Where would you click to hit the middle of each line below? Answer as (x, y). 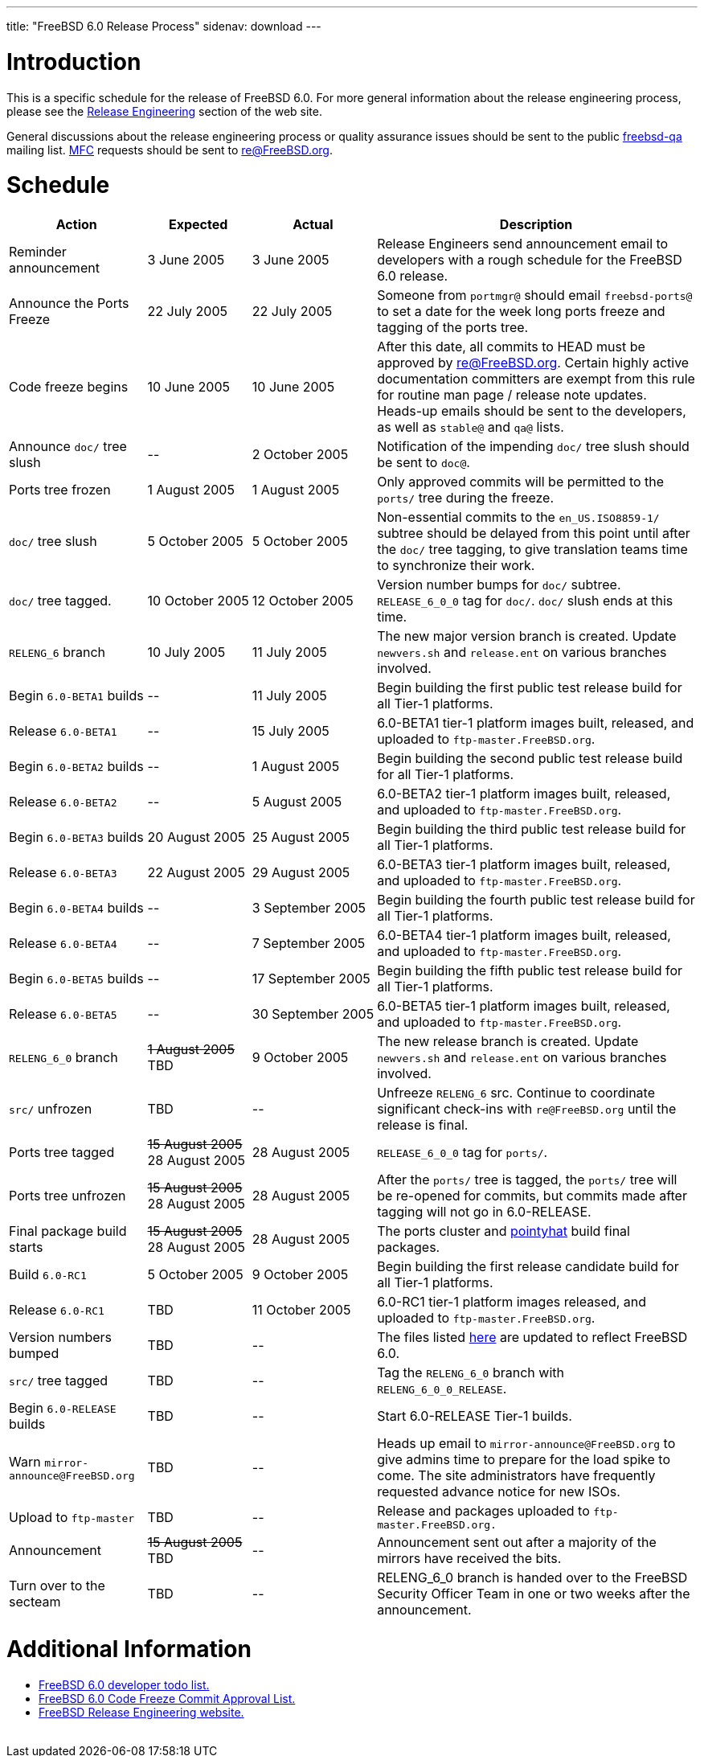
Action (76, 224)
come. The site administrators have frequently (516, 1475)
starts (26, 1247)
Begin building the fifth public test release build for (530, 970)
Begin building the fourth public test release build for (536, 900)
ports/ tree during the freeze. (466, 498)
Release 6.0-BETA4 (63, 943)
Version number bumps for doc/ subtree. (499, 585)
